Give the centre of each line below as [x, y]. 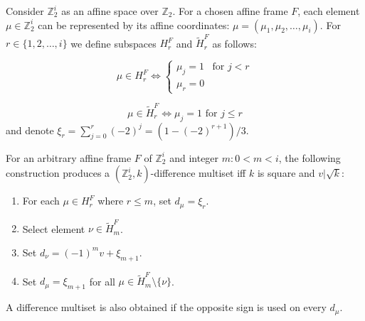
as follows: [234, 43]
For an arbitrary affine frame [69, 157]
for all [102, 281]
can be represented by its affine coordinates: [134, 25]
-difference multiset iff [198, 173]
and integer [194, 157]
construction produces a [58, 173]
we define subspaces [113, 43]
